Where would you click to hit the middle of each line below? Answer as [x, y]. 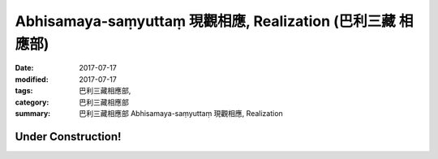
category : [32, 102]
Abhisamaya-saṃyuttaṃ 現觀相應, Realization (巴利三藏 [206, 21]
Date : [24, 68]
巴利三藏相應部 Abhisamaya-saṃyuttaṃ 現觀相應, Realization [181, 113]
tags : [24, 91]
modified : [32, 79]
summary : [33, 113]
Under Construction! [68, 137]
